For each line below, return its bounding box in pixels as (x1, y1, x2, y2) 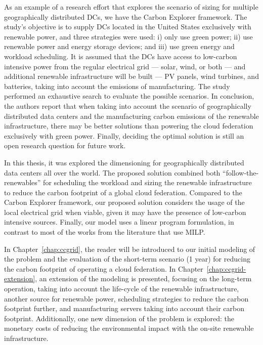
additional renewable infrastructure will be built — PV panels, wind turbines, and (4, 71, 259, 81)
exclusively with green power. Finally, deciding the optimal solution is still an (4, 130, 244, 141)
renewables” (4, 177, 41, 188)
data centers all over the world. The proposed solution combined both (4, 167, 221, 178)
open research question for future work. (4, 140, 126, 151)
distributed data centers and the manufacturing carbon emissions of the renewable (4, 110, 259, 121)
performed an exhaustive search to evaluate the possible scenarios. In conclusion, (4, 91, 254, 101)
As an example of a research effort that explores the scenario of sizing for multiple (4, 2, 258, 12)
